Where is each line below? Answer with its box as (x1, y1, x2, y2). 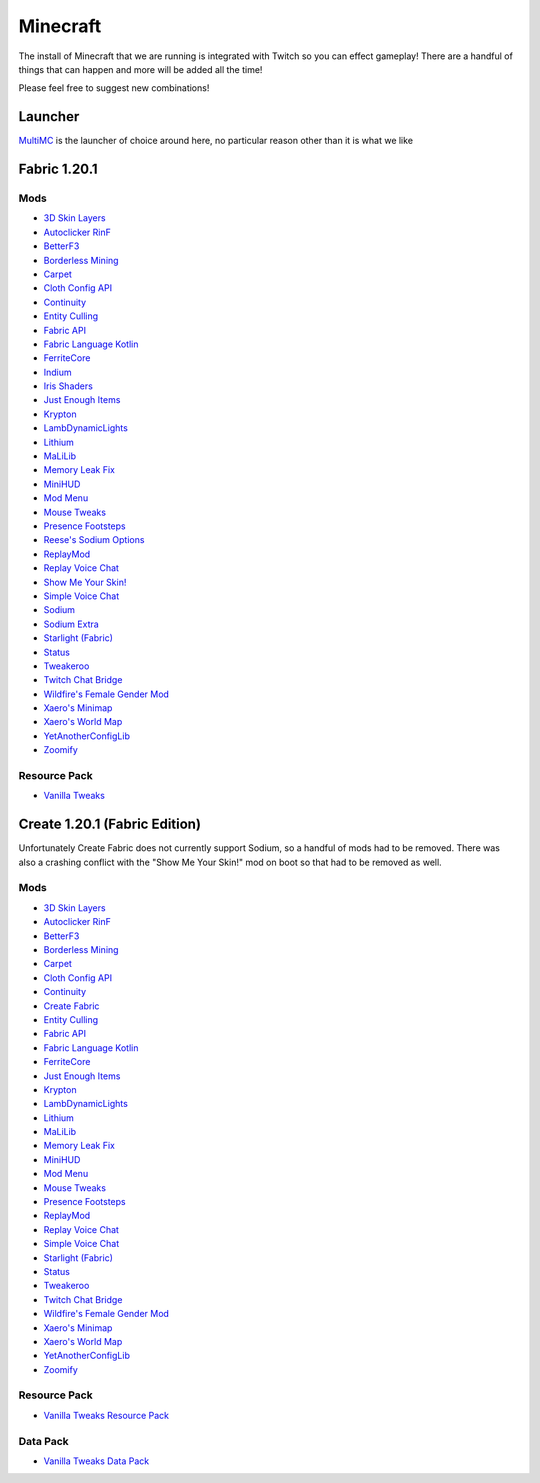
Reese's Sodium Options (43, 534, 145, 546)
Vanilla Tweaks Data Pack (43, 1455, 150, 1467)
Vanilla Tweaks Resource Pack (43, 1409, 170, 1421)
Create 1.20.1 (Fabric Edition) (18, 816, 202, 833)
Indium (43, 366, 72, 378)
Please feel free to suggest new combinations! (18, 82, 210, 94)
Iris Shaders (43, 380, 94, 392)
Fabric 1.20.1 (18, 161, 99, 178)
